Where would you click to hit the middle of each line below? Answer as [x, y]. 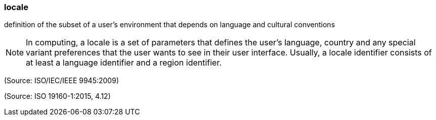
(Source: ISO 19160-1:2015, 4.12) [57, 96]
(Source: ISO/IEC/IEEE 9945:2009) [61, 81]
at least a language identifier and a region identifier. [124, 63]
